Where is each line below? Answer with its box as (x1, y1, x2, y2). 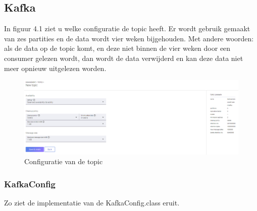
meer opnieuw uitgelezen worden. (4, 62, 107, 73)
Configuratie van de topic (24, 156, 103, 167)
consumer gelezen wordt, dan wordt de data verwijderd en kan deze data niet (4, 52, 243, 63)
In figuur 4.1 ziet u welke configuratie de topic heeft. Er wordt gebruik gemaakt (4, 23, 250, 34)
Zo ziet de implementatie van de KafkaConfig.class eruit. (4, 197, 180, 208)
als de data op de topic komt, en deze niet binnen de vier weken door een (4, 43, 231, 53)
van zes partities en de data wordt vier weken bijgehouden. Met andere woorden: (4, 33, 254, 43)
